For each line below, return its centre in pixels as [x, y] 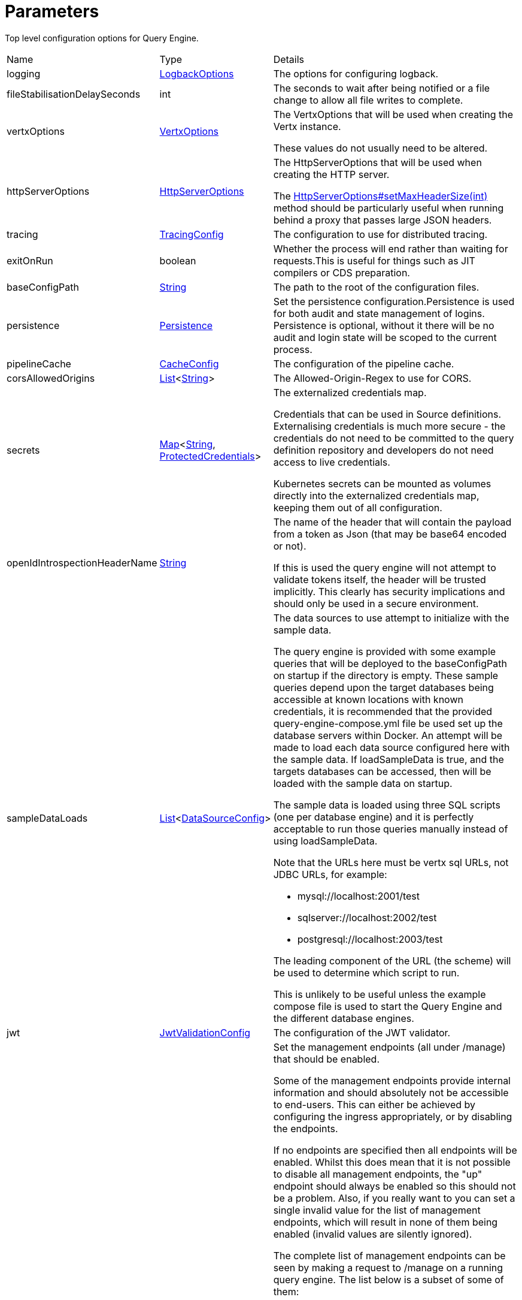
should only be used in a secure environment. [376, 603]
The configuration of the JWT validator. [362, 1032]
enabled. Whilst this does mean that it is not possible [392, 1162]
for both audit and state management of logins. [379, 313]
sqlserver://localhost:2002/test [367, 917]
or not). [290, 546]
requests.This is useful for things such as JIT [374, 260]
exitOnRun [30, 260]
